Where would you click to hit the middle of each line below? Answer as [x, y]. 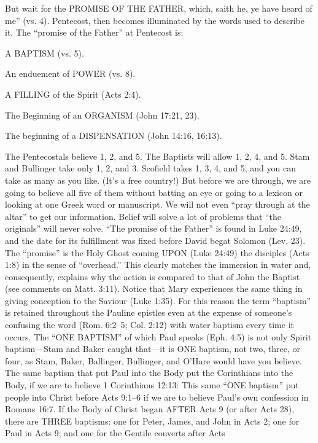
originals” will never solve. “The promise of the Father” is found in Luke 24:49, [153, 228]
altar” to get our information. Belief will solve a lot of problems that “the [143, 216]
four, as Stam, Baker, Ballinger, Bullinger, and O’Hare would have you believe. [153, 360]
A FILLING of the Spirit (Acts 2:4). [73, 94]
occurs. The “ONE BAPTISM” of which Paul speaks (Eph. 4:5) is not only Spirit [158, 336]
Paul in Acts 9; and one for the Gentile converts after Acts [115, 433]
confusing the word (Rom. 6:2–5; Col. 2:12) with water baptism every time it [150, 325]
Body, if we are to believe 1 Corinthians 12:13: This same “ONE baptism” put [152, 385]
